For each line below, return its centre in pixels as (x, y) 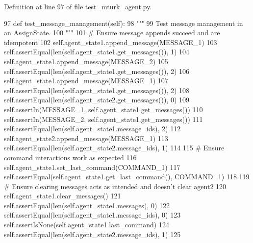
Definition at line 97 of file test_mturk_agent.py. (78, 6)
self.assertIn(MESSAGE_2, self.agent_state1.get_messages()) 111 (103, 119)
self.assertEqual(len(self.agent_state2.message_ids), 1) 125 (92, 234)
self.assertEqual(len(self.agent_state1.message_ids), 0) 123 (92, 215)
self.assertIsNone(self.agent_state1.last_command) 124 (87, 225)
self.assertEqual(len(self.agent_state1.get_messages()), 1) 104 (97, 52)
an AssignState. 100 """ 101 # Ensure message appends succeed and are (112, 33)
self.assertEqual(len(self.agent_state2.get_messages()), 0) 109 (97, 100)
